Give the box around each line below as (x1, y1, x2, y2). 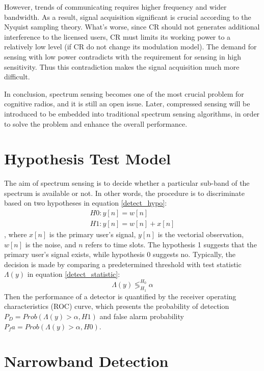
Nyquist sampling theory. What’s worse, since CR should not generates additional (4, 21, 260, 32)
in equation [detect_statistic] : (27, 269, 120, 279)
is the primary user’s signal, (49, 229, 136, 240)
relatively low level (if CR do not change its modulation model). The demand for (4, 41, 257, 52)
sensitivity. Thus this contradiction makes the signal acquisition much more (4, 61, 240, 72)
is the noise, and (25, 239, 76, 249)
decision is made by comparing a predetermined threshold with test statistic (4, 259, 242, 269)
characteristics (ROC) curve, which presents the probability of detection (4, 301, 229, 311)
